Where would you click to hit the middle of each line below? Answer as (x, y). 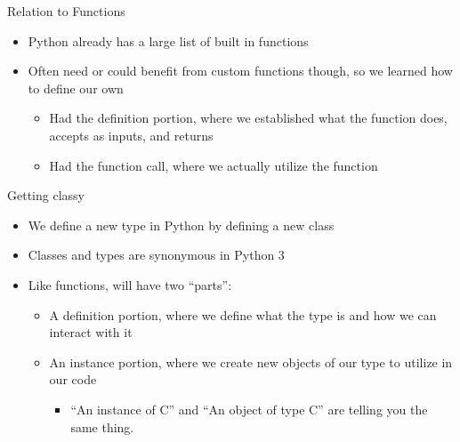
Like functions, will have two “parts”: (130, 284)
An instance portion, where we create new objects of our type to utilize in (251, 362)
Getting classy (46, 195)
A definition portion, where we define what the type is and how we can (243, 314)
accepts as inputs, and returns (131, 135)
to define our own (76, 88)
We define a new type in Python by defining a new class (181, 225)
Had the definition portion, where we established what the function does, (248, 118)
